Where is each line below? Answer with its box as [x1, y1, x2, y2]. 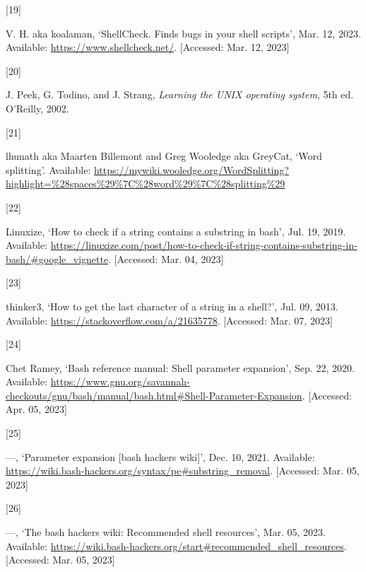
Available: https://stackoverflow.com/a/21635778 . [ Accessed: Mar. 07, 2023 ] [6, 313, 333, 327]
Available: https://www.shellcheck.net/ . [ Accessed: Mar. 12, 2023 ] [6, 40, 290, 54]
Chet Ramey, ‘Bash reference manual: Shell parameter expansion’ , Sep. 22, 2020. [6, 360, 355, 375]
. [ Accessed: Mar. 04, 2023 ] [108, 251, 224, 266]
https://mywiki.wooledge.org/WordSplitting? [93, 162, 289, 177]
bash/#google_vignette [6, 251, 109, 266]
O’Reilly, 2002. [6, 100, 69, 115]
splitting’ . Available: [6, 162, 91, 177]
